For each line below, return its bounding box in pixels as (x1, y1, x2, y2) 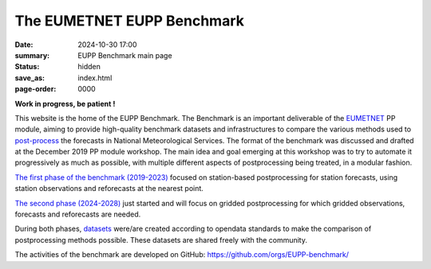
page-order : (14, 84, 57, 94)
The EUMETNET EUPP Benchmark (14, 12, 245, 29)
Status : (14, 62, 40, 72)
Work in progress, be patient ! (14, 99, 116, 108)
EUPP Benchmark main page (77, 50, 172, 60)
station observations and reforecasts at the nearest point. (14, 184, 204, 193)
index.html (77, 72, 113, 83)
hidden (77, 62, 101, 72)
